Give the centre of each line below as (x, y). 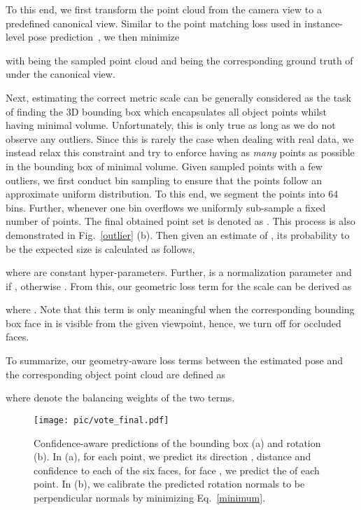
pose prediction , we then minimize (104, 37)
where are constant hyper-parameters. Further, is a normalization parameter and (179, 272)
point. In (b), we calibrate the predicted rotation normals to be (169, 484)
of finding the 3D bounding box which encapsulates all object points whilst (167, 111)
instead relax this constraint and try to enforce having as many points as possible (180, 152)
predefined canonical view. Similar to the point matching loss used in (154, 23)
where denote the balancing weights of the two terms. (120, 398)
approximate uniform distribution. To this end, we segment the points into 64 (172, 194)
